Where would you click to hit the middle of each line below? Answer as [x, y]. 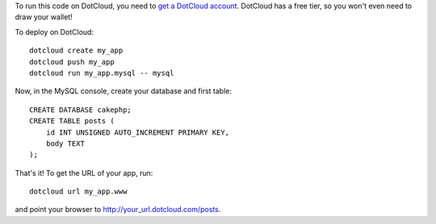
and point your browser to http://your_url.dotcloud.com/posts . [118, 209]
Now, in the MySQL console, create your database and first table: [124, 91]
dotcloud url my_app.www [78, 192]
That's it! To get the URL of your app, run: [84, 172]
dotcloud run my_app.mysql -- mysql [102, 73]
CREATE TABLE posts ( [72, 121]
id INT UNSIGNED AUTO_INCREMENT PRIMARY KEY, [138, 132]
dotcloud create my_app [76, 51]
